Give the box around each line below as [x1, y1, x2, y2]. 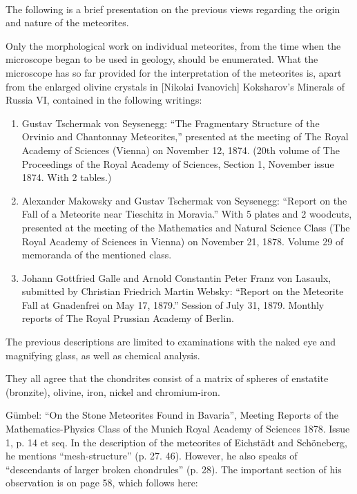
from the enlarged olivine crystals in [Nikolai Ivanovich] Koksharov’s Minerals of [6, 79, 345, 93]
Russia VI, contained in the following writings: [6, 93, 202, 107]
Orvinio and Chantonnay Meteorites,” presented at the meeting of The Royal [21, 129, 349, 144]
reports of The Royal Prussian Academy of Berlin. [21, 311, 234, 325]
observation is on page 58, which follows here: [6, 475, 198, 490]
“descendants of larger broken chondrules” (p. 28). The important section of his [6, 462, 342, 476]
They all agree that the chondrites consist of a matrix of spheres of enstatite [6, 371, 329, 386]
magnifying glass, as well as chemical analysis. [6, 348, 200, 362]
